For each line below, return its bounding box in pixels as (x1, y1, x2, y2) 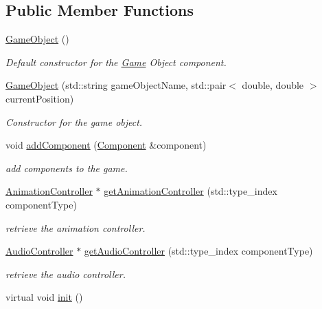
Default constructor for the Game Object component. (5, 54, 227, 69)
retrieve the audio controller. (5, 266, 126, 281)
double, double (242, 78, 304, 92)
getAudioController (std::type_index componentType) (84, 244, 313, 258)
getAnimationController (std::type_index (104, 184, 277, 198)
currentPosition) (5, 91, 74, 105)
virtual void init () (5, 290, 83, 304)
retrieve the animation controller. (5, 220, 146, 235)
